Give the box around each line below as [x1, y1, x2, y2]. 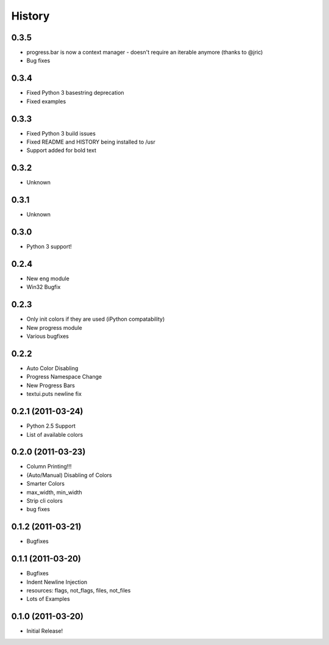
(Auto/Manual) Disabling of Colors [26, 471, 112, 479]
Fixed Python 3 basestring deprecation [26, 89, 124, 97]
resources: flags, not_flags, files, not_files [26, 586, 131, 594]
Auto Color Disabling [26, 365, 79, 372]
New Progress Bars [26, 382, 76, 389]
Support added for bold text [26, 147, 97, 154]
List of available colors [26, 431, 83, 438]
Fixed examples [26, 98, 66, 105]
